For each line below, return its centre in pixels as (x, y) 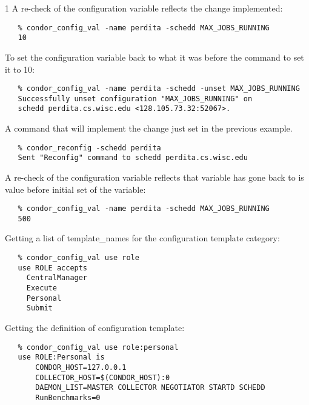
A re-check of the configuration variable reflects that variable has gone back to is (154, 177)
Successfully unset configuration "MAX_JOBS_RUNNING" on (135, 99)
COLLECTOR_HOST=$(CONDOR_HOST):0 (103, 377)
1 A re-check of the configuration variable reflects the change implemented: (144, 8)
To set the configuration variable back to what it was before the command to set (154, 57)
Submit (39, 308)
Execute (42, 288)
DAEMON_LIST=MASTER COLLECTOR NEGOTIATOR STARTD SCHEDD (150, 388)
